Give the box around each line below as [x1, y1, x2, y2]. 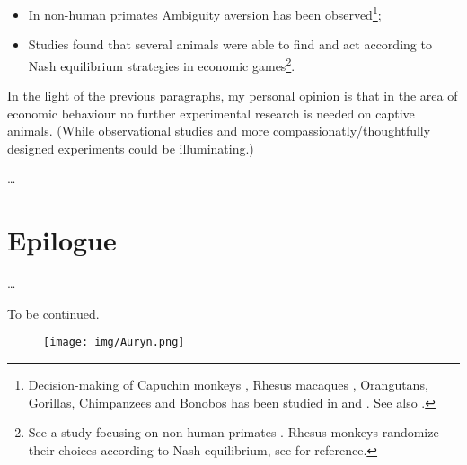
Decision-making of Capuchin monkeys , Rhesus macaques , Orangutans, [28, 375, 428, 394]
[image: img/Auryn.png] [43, 336, 185, 349]
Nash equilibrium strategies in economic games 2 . [28, 53, 295, 75]
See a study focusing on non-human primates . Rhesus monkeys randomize [28, 423, 439, 442]
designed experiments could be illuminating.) [7, 138, 254, 157]
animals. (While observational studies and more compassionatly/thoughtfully [7, 121, 431, 140]
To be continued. [7, 303, 100, 322]
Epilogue [7, 222, 117, 259]
